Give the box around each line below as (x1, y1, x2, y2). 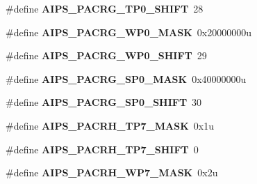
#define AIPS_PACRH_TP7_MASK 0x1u (6, 118, 214, 132)
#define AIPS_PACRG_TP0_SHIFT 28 (6, 1, 204, 15)
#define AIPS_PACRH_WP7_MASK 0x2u (6, 165, 218, 180)
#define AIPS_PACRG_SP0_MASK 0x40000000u (6, 71, 247, 86)
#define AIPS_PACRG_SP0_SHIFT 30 (6, 95, 202, 109)
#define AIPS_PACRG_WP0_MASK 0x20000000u (6, 24, 252, 39)
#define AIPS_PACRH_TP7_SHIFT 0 (6, 141, 199, 156)
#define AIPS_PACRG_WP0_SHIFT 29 (6, 48, 207, 63)
